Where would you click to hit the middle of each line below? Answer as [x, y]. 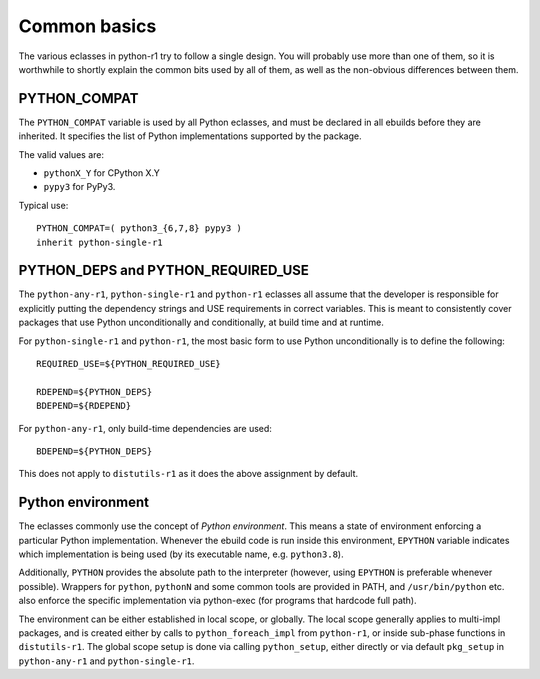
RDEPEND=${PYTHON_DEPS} [94, 391]
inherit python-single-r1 [100, 242]
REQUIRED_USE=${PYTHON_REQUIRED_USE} [129, 364]
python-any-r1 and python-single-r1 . [106, 661]
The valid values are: [61, 154]
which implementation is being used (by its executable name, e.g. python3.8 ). [181, 554]
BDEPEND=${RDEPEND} [84, 406]
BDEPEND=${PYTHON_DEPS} [94, 451]
